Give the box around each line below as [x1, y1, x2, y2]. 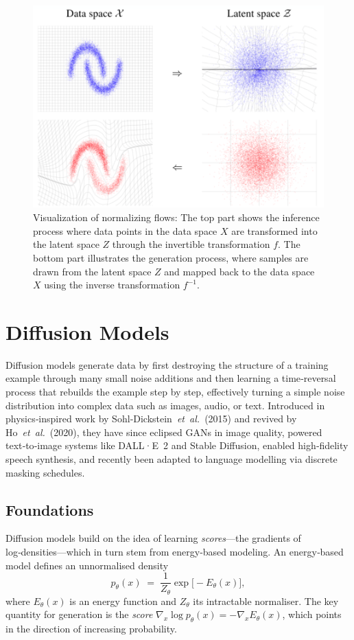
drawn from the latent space [33, 264, 152, 278]
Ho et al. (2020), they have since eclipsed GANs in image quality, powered [5, 424, 322, 439]
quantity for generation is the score [5, 607, 153, 621]
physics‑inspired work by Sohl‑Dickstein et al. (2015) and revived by [5, 411, 297, 426]
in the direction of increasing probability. [5, 621, 177, 636]
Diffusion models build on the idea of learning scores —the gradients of [5, 531, 301, 545]
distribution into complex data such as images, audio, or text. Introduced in [5, 398, 325, 412]
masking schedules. [5, 465, 85, 479]
